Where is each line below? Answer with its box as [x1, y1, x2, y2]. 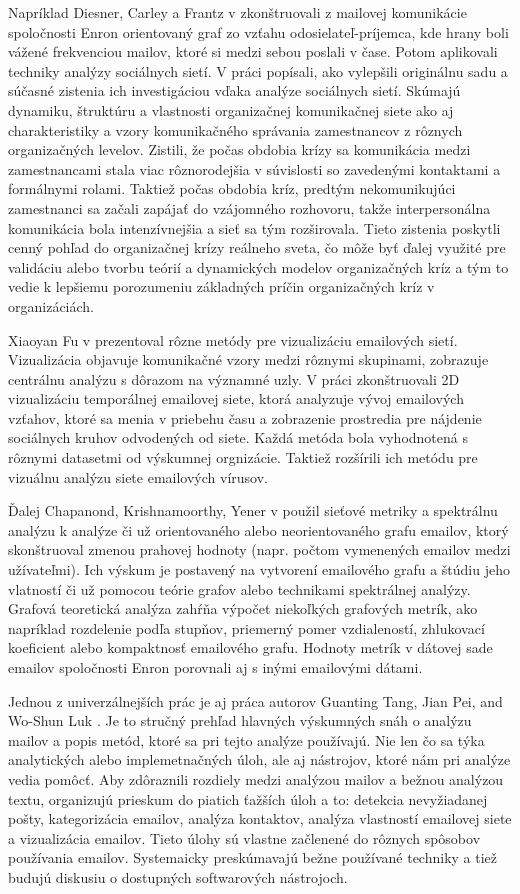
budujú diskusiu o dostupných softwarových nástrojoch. [8, 866, 348, 887]
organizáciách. [8, 295, 94, 316]
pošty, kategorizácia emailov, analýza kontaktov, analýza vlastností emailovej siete [8, 808, 512, 829]
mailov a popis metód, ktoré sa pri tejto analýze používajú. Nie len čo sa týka [8, 729, 485, 750]
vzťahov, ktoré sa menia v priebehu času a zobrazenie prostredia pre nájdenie [8, 407, 482, 428]
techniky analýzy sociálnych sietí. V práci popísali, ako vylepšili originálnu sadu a [8, 60, 508, 81]
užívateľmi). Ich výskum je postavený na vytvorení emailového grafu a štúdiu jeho [8, 559, 510, 580]
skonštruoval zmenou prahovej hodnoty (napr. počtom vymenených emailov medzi [8, 539, 511, 560]
